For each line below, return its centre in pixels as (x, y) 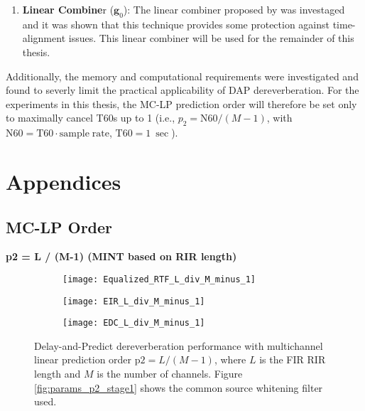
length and (58, 374)
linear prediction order (83, 359)
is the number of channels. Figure (170, 374)
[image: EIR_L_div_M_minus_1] (134, 301)
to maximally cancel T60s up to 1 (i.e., (91, 118)
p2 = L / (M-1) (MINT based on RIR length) (121, 256)
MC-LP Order (59, 226)
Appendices (64, 181)
